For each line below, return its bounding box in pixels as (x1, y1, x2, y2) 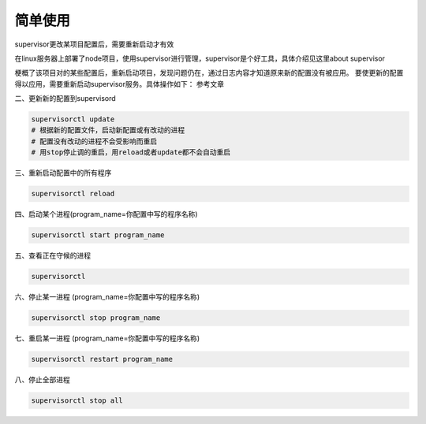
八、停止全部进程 (14, 375, 70, 385)
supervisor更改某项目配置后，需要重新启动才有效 (14, 39, 174, 49)
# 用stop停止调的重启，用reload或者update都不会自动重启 (31, 148, 231, 157)
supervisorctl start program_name (31, 231, 165, 240)
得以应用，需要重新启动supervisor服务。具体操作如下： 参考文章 (14, 79, 225, 88)
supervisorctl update (31, 115, 115, 124)
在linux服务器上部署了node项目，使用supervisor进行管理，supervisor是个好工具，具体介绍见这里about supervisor (14, 54, 386, 63)
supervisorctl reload (31, 189, 115, 199)
